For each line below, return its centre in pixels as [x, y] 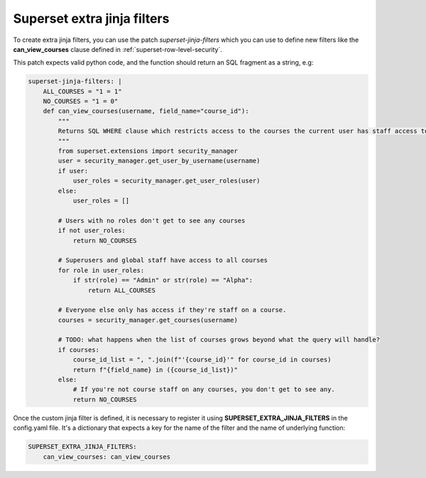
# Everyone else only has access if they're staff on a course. [172, 310]
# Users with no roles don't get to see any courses [152, 221]
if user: [73, 171]
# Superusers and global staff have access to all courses [163, 260]
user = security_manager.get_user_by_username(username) [159, 161]
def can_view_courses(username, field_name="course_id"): [146, 111]
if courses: [78, 349]
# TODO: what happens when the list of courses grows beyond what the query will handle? [219, 340]
